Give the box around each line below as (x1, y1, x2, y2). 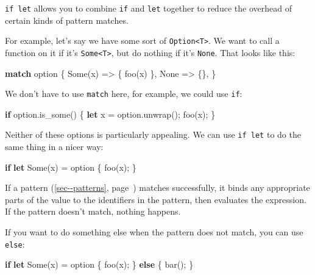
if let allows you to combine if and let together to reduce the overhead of (5, 2, 292, 14)
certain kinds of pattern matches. (5, 13, 129, 26)
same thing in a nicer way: (5, 140, 104, 153)
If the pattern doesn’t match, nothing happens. (5, 205, 181, 218)
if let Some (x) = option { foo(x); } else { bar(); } (5, 258, 194, 271)
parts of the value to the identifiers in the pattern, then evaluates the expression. (5, 193, 306, 205)
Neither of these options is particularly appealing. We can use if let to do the (5, 128, 301, 141)
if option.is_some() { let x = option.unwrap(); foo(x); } (5, 107, 216, 120)
